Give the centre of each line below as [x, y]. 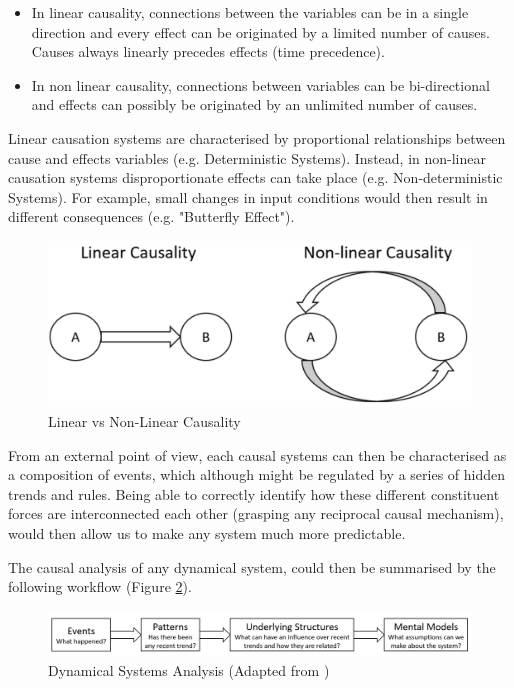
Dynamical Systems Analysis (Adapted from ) [189, 670]
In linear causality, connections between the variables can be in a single [250, 12]
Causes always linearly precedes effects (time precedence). [208, 51]
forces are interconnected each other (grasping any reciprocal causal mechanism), [256, 513]
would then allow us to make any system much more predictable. [207, 532]
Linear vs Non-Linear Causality [144, 420]
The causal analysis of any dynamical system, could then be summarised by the [252, 566]
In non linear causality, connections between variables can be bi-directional [260, 84]
